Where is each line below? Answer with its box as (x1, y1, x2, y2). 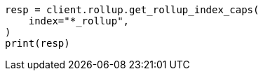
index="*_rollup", (28, 15, 130, 26)
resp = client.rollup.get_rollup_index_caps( (5, 4, 259, 15)
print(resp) (5, 38, 70, 49)
